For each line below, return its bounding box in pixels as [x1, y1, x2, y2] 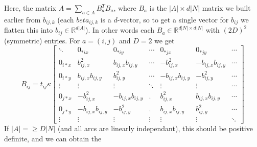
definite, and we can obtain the [4, 133, 102, 143]
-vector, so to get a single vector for [117, 14, 229, 24]
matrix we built [202, 3, 251, 13]
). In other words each [85, 24, 155, 35]
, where [113, 3, 136, 13]
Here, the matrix [4, 3, 56, 13]
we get [154, 35, 175, 45]
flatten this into [4, 24, 53, 35]
